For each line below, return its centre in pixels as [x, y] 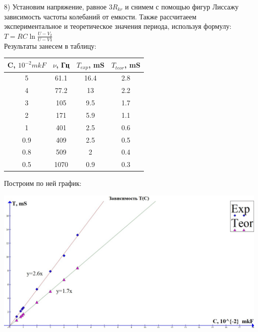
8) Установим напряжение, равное [55, 6]
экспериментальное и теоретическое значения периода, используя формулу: [118, 26]
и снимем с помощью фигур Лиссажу [182, 6]
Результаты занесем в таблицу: [50, 45]
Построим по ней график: [43, 183]
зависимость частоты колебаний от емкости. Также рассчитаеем [100, 16]
